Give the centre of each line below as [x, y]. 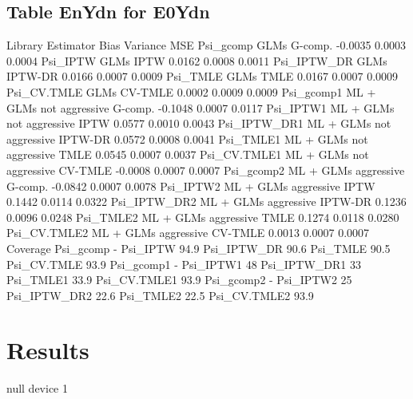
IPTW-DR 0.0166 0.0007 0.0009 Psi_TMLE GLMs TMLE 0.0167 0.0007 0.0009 [203, 76]
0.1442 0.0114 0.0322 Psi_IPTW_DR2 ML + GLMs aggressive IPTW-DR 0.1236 [206, 201]
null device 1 [37, 388]
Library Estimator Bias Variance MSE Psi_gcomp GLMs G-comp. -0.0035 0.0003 [206, 45]
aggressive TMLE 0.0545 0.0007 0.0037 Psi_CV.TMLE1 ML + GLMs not [188, 154]
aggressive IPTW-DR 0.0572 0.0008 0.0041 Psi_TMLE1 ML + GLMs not [187, 138]
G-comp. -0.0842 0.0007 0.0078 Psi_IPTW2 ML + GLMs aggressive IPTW [191, 186]
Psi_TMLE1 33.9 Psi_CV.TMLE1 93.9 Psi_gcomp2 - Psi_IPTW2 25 [179, 280]
